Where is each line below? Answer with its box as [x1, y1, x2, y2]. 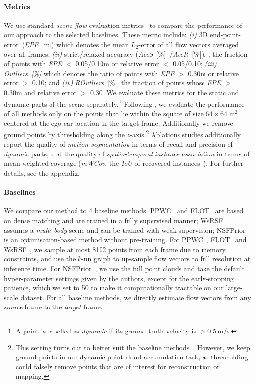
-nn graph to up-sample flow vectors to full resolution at [81, 254, 251, 264]
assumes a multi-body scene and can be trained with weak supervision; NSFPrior [4, 225, 246, 235]
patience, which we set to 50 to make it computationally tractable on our [4, 282, 224, 293]
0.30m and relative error [4, 87, 76, 97]
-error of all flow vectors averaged [138, 39, 239, 49]
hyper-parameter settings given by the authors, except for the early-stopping [4, 273, 234, 283]
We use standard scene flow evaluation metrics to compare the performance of [4, 20, 242, 30]
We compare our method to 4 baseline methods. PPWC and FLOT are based [4, 205, 244, 216]
